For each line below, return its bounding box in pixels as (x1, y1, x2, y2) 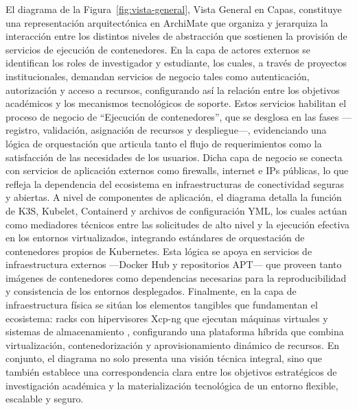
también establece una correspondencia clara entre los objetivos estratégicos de (5, 365, 337, 379)
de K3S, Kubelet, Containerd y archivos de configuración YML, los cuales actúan (5, 203, 347, 217)
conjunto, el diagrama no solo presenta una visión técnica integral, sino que (5, 351, 322, 365)
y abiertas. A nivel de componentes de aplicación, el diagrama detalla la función (5, 190, 342, 204)
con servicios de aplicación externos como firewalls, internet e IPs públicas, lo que (5, 163, 349, 178)
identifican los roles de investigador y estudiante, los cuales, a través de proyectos (5, 56, 347, 70)
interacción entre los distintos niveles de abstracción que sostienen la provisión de (5, 29, 347, 43)
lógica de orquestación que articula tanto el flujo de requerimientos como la (5, 136, 322, 150)
